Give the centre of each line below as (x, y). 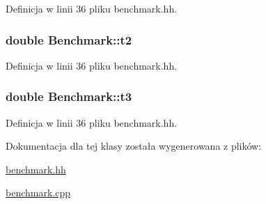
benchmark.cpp (38, 193)
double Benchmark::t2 (69, 39)
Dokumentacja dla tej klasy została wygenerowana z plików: (134, 146)
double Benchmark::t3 (69, 96)
